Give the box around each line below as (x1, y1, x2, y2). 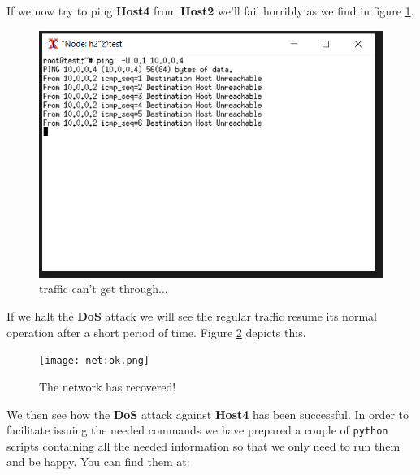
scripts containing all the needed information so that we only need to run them (6, 437, 401, 454)
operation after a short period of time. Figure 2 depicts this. (6, 323, 306, 340)
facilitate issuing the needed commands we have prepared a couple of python (6, 421, 388, 438)
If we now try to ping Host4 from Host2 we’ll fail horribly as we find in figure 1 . (6, 2, 414, 19)
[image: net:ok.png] (39, 355, 150, 367)
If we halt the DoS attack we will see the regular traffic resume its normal (6, 308, 377, 325)
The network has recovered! (39, 378, 176, 395)
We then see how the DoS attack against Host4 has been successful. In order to (6, 405, 409, 422)
